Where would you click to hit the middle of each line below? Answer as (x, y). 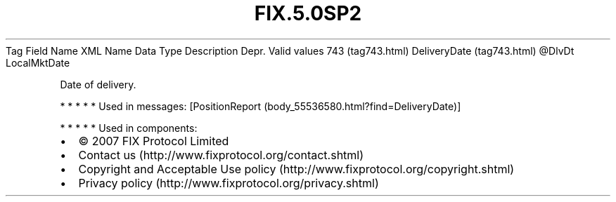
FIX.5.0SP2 (308, 13)
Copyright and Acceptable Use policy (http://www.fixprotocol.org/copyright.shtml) (296, 169)
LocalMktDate (38, 62)
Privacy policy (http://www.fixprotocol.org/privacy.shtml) (229, 183)
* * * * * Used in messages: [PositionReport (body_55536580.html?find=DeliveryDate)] (261, 106)
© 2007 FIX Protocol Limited (154, 141)
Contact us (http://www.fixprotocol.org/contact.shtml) (221, 155)
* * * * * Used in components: (129, 128)
